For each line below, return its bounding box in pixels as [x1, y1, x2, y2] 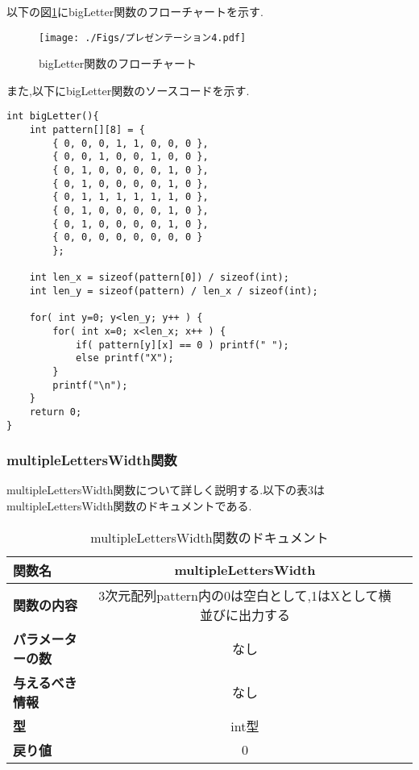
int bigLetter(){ [6, 110, 99, 123]
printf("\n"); [52, 379, 128, 391]
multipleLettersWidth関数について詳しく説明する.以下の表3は [6, 481, 326, 498]
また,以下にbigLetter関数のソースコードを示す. [6, 81, 250, 98]
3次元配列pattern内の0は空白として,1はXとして [98, 585, 379, 605]
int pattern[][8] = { [29, 124, 145, 136]
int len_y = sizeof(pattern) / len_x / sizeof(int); [29, 285, 318, 297]
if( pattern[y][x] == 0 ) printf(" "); [75, 339, 289, 351]
